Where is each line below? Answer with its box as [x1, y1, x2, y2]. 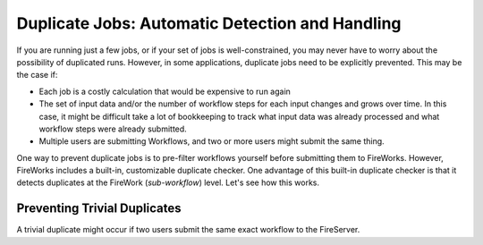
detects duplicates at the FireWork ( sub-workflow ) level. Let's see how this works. [16, 177, 320, 188]
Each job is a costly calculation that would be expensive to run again [38, 86, 291, 97]
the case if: [16, 70, 58, 80]
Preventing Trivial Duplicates [16, 201, 182, 216]
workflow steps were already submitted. [38, 123, 187, 134]
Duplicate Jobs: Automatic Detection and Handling [16, 13, 402, 33]
